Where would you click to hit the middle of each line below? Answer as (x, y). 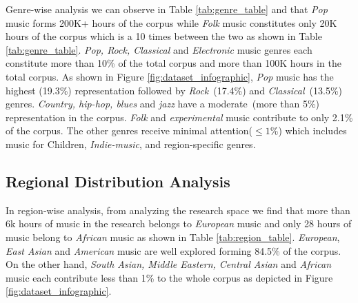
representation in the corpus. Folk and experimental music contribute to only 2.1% (179, 117)
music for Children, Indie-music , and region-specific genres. (131, 144)
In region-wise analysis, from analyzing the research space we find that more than (178, 210)
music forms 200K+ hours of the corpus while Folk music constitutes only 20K (171, 22)
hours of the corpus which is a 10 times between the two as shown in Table (164, 36)
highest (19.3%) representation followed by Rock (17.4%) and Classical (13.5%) (174, 90)
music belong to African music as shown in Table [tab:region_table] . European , (173, 237)
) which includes (312, 130)
